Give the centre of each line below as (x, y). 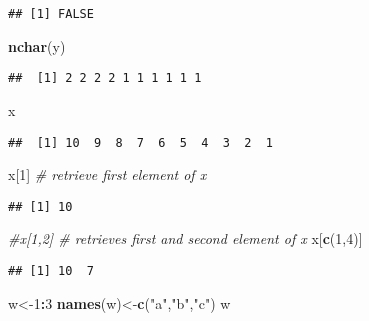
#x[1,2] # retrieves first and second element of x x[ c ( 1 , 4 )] (185, 238)
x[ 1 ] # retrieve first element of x (107, 174)
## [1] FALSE (51, 14)
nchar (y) (37, 45)
